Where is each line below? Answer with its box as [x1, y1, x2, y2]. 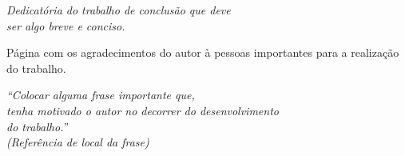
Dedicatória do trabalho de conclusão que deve [6, 2, 231, 18]
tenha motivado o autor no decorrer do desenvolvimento [6, 102, 279, 118]
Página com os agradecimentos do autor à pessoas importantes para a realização [6, 44, 399, 61]
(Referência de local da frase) [6, 134, 149, 150]
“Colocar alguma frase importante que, [6, 86, 195, 103]
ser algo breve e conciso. [6, 17, 125, 34]
